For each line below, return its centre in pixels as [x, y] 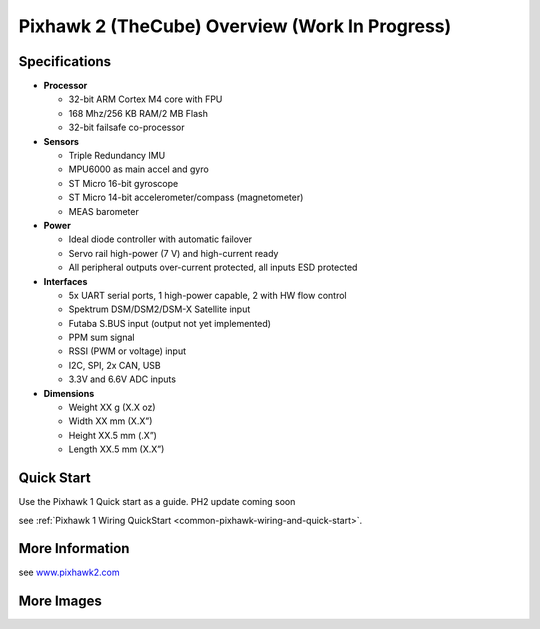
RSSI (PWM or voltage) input [127, 351]
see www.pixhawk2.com [69, 572]
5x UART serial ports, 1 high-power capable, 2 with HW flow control [207, 295]
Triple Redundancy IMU [117, 156]
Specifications [65, 61]
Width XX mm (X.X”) [110, 421]
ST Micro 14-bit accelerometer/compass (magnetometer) [186, 197]
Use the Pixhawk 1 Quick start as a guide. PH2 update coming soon [157, 502]
